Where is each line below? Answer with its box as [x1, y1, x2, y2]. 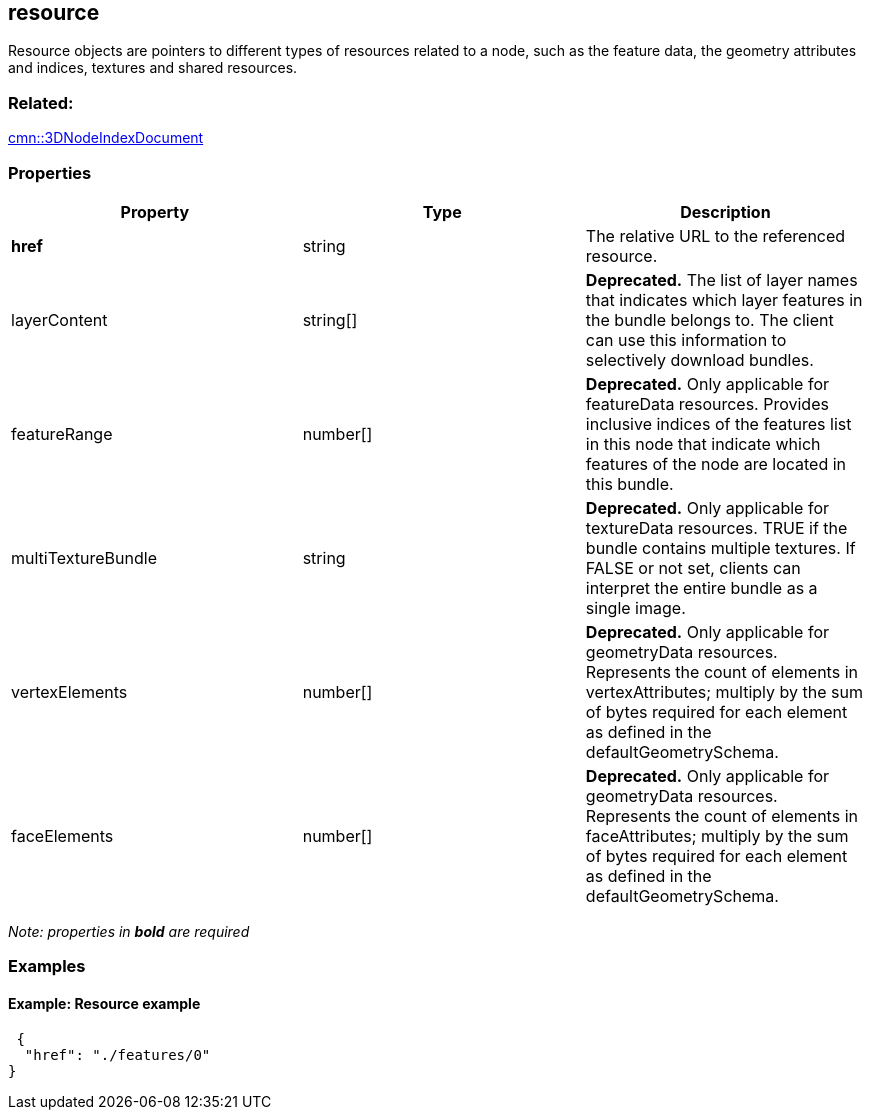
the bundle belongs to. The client [585, 309, 834, 330]
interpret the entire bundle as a [585, 577, 818, 598]
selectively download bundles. [585, 349, 814, 370]
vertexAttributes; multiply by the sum [585, 681, 863, 702]
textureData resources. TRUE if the [585, 517, 848, 538]
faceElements [11, 825, 114, 846]
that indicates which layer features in [585, 289, 863, 310]
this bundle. [585, 473, 674, 494]
